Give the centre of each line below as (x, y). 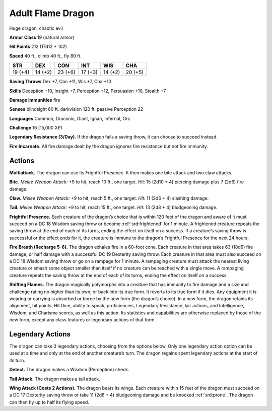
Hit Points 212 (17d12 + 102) (38, 47)
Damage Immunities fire (35, 100)
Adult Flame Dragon (52, 13)
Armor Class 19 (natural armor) (42, 37)
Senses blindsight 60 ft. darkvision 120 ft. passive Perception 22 (76, 109)
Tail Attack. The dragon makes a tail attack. (55, 379)
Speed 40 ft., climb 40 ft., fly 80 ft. (45, 56)
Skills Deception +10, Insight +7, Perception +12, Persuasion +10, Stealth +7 (88, 91)
